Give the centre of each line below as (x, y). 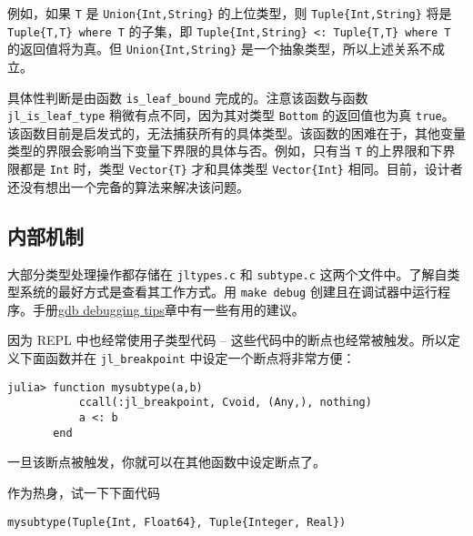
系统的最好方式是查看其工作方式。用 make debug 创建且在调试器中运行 (228, 292)
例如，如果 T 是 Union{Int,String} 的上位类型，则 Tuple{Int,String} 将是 (230, 13)
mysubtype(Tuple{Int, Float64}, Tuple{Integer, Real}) (177, 522)
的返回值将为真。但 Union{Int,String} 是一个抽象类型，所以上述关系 (214, 49)
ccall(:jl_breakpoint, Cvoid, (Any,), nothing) (225, 403)
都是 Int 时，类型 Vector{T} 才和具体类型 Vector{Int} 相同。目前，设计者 (241, 169)
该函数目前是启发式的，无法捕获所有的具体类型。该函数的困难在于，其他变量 (236, 132)
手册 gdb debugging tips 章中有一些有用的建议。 (168, 309)
